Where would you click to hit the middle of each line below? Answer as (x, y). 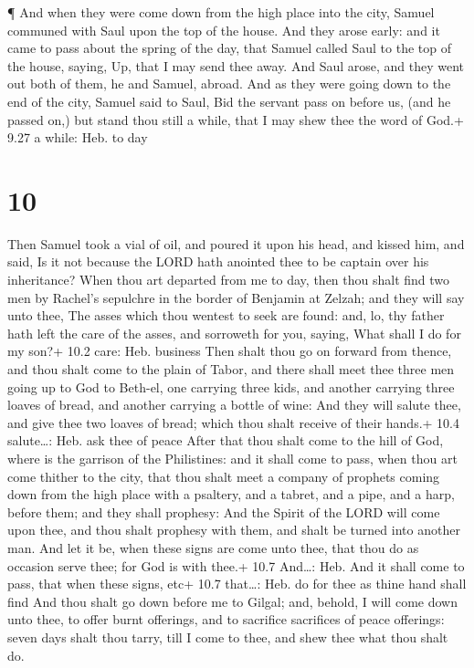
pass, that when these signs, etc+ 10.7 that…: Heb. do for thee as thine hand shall (237, 584)
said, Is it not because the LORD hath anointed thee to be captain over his (218, 261)
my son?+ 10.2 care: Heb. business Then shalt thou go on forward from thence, (230, 351)
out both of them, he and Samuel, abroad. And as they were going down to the (229, 83)
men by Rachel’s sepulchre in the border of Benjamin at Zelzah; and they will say (236, 297)
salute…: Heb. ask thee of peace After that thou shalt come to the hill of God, (226, 440)
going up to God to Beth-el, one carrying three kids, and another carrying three (231, 386)
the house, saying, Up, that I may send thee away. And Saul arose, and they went (236, 65)
